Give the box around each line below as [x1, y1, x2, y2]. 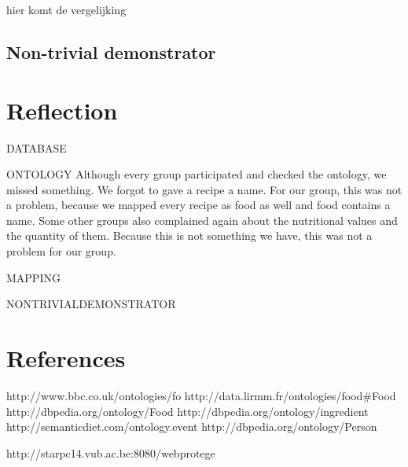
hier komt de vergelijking [6, 2, 127, 17]
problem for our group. [6, 243, 116, 259]
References [6, 342, 126, 374]
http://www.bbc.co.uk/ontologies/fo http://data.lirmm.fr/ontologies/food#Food [6, 387, 396, 403]
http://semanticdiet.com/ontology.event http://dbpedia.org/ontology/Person [6, 418, 377, 435]
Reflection [6, 94, 118, 126]
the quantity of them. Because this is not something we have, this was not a [6, 227, 373, 244]
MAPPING [6, 269, 61, 285]
